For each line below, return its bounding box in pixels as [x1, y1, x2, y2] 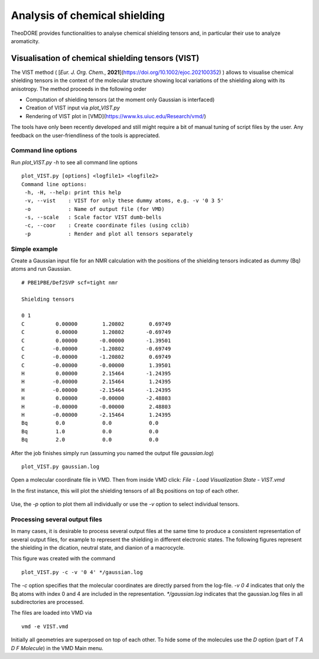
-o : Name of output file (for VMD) [24, 206, 165, 212]
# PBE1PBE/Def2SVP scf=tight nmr [21, 279, 118, 286]
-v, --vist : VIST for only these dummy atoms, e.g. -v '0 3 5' [24, 197, 224, 204]
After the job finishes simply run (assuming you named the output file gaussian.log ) [11, 449, 214, 456]
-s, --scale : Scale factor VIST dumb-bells [24, 214, 162, 221]
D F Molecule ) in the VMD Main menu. [11, 644, 103, 651]
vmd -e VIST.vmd [21, 623, 69, 629]
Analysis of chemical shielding [11, 9, 165, 22]
